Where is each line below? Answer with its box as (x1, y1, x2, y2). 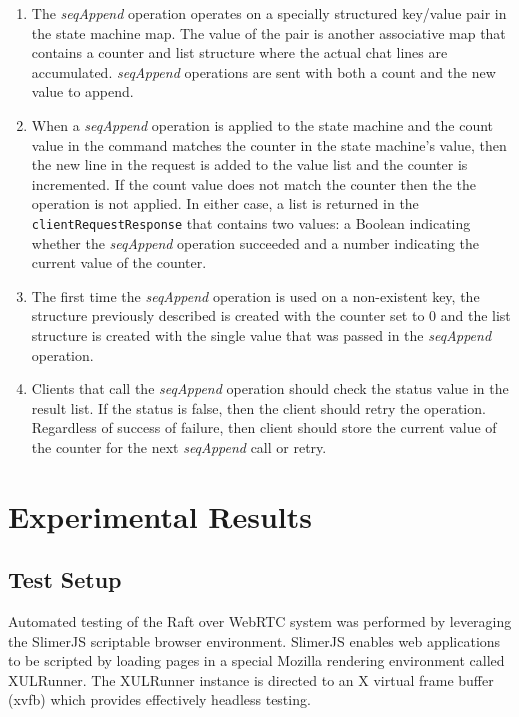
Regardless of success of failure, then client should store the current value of (31, 417, 497, 438)
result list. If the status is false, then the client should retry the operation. (31, 397, 486, 418)
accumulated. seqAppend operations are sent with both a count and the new (31, 61, 496, 82)
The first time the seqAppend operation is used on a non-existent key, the (31, 285, 480, 306)
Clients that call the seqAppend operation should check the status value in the (31, 378, 509, 399)
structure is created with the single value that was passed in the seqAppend (31, 324, 492, 345)
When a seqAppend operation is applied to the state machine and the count (31, 114, 494, 135)
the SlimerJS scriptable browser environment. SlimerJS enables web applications (8, 630, 501, 651)
